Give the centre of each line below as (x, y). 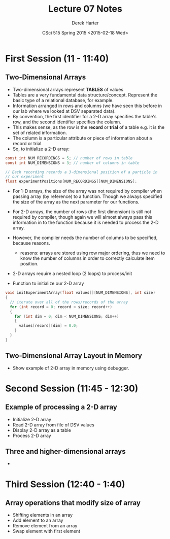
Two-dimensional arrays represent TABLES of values (68, 89)
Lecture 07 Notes (85, 9)
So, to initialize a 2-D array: (41, 149)
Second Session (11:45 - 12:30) (72, 388)
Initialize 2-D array (32, 419)
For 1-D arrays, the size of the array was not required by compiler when (87, 191)
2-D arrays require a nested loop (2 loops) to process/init (72, 274)
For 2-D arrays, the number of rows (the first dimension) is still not (82, 212)
